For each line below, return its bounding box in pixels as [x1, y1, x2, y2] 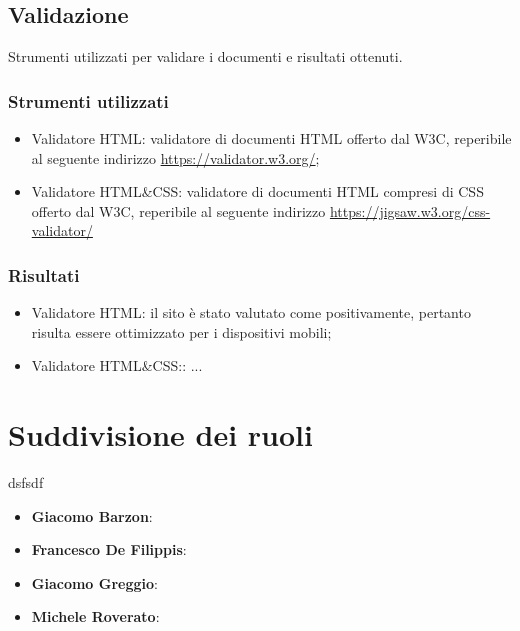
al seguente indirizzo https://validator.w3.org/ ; [31, 147, 320, 168]
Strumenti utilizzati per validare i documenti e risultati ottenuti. [8, 46, 403, 67]
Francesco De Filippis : [31, 539, 187, 560]
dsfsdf [8, 472, 44, 493]
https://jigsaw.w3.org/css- [329, 200, 491, 221]
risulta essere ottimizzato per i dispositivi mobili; [31, 321, 332, 342]
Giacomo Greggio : [31, 572, 158, 593]
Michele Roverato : [31, 606, 160, 627]
